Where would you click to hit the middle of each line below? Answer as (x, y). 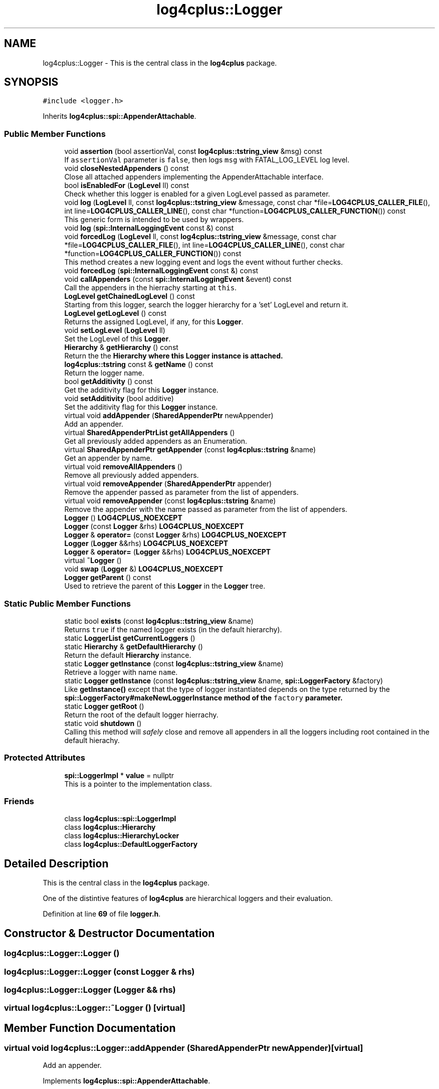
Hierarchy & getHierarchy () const (121, 347)
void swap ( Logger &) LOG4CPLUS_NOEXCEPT (144, 569)
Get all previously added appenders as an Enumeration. (156, 441)
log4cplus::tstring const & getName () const (139, 365)
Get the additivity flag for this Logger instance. (141, 390)
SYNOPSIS (31, 82)
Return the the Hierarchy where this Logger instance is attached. (174, 356)
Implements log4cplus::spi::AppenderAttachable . (127, 1081)
